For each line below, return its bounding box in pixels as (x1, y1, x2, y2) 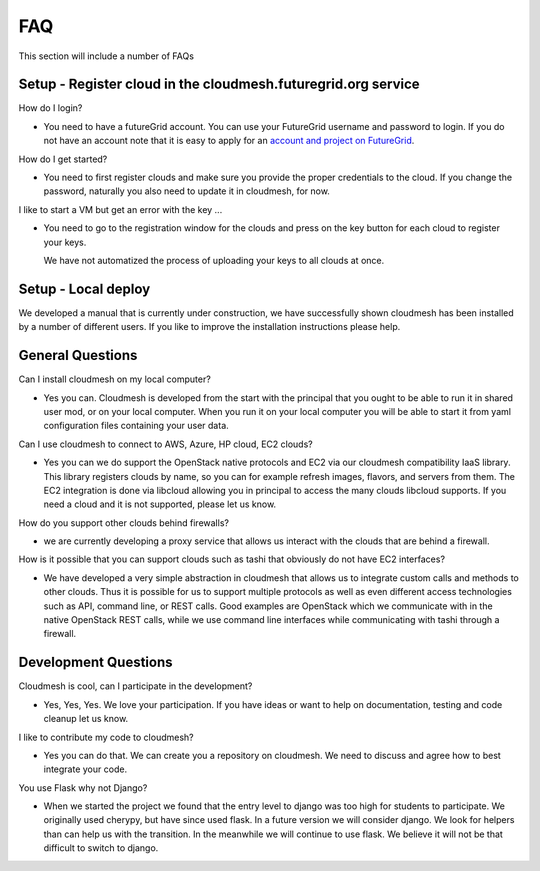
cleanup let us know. (43, 713, 129, 725)
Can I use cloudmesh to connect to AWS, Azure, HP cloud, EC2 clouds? (18, 438, 314, 450)
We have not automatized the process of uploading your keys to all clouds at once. (43, 254, 385, 266)
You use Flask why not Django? (18, 781, 148, 794)
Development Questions (18, 654, 173, 671)
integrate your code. (43, 763, 128, 775)
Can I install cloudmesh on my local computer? (18, 373, 212, 385)
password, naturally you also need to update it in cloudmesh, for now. (43, 185, 330, 197)
